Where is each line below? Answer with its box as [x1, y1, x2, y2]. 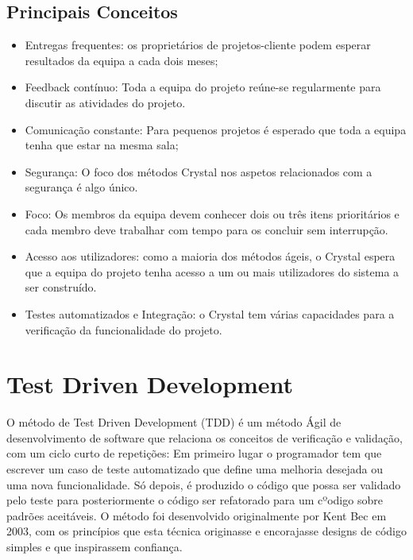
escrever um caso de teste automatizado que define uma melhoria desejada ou [6, 461, 384, 477]
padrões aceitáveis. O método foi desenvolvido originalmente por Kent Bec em [6, 507, 387, 523]
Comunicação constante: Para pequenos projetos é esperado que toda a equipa [25, 121, 407, 137]
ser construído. [25, 279, 97, 295]
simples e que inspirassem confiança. [6, 538, 183, 554]
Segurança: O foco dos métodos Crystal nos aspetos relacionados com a [25, 163, 372, 180]
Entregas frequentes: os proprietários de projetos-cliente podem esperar [25, 37, 371, 53]
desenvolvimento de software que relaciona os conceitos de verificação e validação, [6, 429, 403, 446]
